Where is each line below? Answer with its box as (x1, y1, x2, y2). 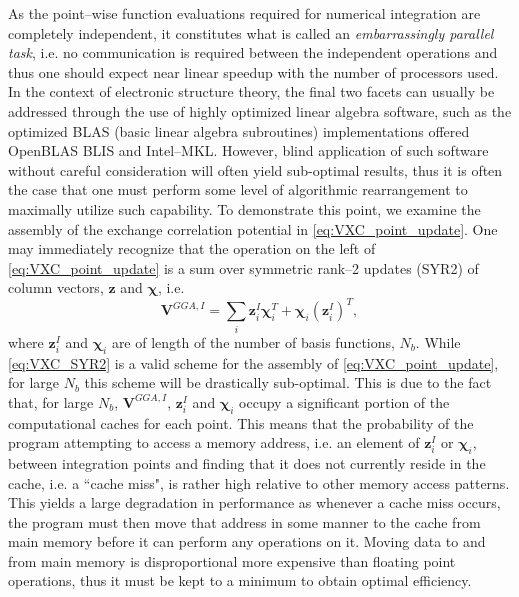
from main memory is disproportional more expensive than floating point (8, 550, 456, 571)
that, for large (8, 391, 94, 412)
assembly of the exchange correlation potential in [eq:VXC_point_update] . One (8, 218, 498, 239)
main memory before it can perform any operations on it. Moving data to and (8, 531, 486, 552)
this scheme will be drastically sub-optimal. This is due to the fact (84, 372, 492, 393)
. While (415, 331, 461, 352)
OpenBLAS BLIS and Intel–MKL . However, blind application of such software (8, 140, 489, 161)
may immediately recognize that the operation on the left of (8, 238, 376, 259)
